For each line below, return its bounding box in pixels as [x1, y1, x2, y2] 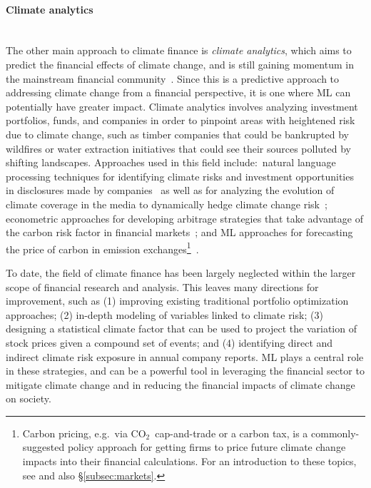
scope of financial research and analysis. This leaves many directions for [6, 279, 319, 294]
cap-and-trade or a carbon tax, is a [155, 425, 308, 440]
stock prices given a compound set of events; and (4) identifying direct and [6, 335, 333, 350]
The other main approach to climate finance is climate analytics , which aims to [6, 43, 352, 58]
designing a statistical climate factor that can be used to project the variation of [6, 321, 357, 336]
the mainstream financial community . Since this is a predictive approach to [6, 71, 340, 86]
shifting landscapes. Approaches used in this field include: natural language [6, 155, 336, 170]
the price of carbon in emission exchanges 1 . [6, 239, 199, 256]
